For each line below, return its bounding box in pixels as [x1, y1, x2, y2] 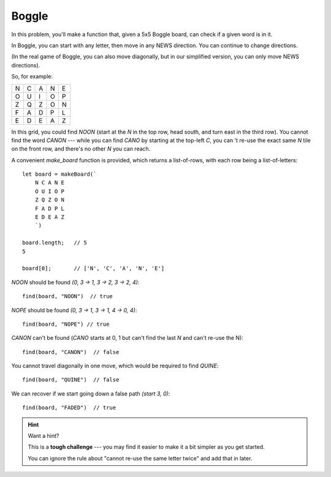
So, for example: [11, 73, 53, 80]
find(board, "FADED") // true [22, 404, 116, 411]
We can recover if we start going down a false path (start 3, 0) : [11, 389, 170, 397]
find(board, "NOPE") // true [22, 320, 110, 328]
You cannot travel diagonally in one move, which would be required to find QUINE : [11, 362, 219, 370]
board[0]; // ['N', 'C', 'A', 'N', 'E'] [22, 265, 165, 272]
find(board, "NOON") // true [22, 293, 113, 300]
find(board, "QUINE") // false [22, 377, 120, 383]
